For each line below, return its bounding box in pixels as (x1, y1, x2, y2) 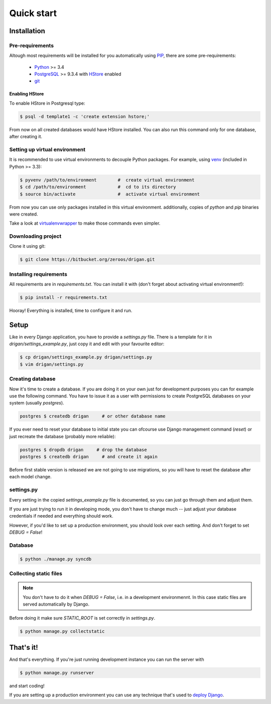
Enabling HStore (9, 91, 44, 97)
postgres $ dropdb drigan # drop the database (20, 447, 148, 452)
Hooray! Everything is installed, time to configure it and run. (9, 308, 132, 314)
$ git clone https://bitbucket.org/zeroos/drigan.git (20, 257, 155, 262)
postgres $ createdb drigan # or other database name (20, 414, 166, 419)
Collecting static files (9, 570, 63, 577)
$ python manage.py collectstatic (20, 629, 105, 634)
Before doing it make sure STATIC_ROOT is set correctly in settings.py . (9, 615, 156, 621)
